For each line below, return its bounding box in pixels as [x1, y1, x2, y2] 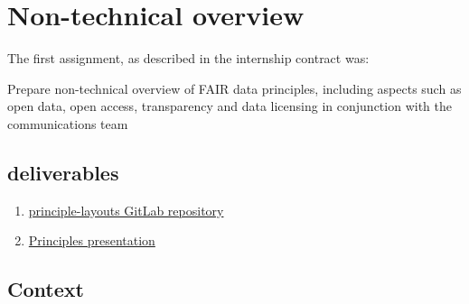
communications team [7, 114, 128, 133]
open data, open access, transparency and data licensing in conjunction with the [7, 97, 452, 115]
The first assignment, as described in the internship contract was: [7, 49, 370, 68]
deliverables [7, 158, 119, 186]
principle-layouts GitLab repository [28, 200, 224, 219]
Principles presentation [28, 231, 155, 250]
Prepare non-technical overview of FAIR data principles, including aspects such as [7, 78, 462, 97]
